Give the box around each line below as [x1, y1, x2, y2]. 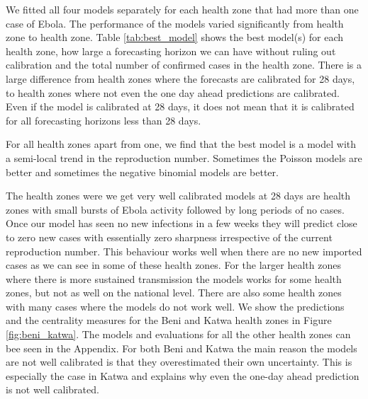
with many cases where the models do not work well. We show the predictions [6, 299, 345, 313]
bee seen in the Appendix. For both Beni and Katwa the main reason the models [6, 340, 357, 355]
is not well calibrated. [6, 382, 99, 397]
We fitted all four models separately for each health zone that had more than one [6, 2, 359, 16]
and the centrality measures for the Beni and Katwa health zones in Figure [6, 313, 332, 328]
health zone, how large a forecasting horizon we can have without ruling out [6, 43, 336, 58]
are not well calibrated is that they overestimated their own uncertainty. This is [6, 354, 352, 369]
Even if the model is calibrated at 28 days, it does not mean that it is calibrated [6, 99, 355, 114]
